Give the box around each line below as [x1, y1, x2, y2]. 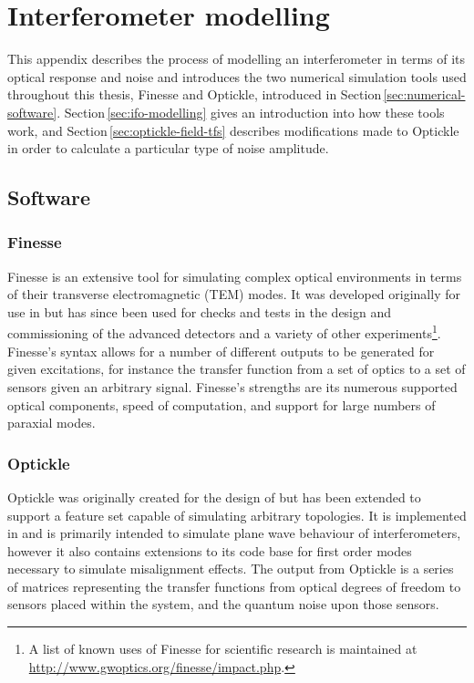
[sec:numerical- [383, 85, 466, 104]
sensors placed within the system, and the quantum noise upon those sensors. [7, 595, 439, 614]
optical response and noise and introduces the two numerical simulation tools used [7, 67, 467, 86]
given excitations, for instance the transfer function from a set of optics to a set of [7, 359, 466, 378]
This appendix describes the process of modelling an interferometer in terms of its [7, 49, 466, 68]
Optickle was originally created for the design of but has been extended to [7, 487, 421, 506]
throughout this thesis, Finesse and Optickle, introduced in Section [7, 85, 382, 104]
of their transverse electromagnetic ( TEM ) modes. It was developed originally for [7, 285, 460, 304]
